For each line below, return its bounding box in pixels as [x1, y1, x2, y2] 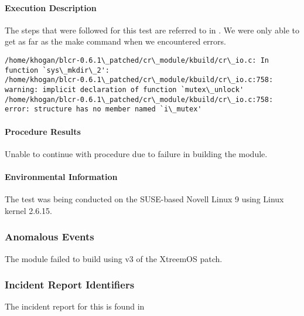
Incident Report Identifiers [5, 277, 135, 292]
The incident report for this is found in [5, 300, 145, 312]
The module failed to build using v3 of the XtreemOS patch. [5, 252, 223, 264]
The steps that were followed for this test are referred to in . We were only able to [5, 23, 299, 36]
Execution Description [5, 1, 97, 13]
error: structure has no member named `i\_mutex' [5, 105, 202, 114]
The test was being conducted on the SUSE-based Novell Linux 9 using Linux [5, 193, 284, 205]
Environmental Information [5, 170, 118, 182]
